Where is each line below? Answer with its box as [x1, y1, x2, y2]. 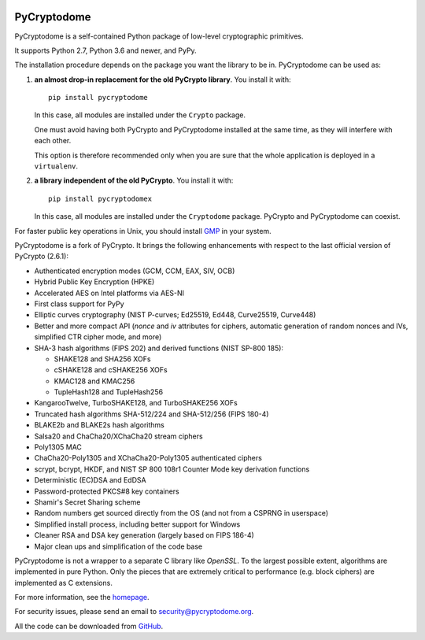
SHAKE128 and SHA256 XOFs [54, 354, 151, 364]
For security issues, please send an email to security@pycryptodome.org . [14, 607, 254, 616]
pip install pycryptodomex [48, 194, 153, 203]
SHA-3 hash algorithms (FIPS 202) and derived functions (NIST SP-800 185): [34, 343, 283, 353]
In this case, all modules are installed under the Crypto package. [34, 110, 246, 120]
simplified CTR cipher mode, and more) [34, 332, 162, 342]
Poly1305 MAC [34, 442, 83, 452]
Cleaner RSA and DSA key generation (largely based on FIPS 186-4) [34, 531, 255, 540]
